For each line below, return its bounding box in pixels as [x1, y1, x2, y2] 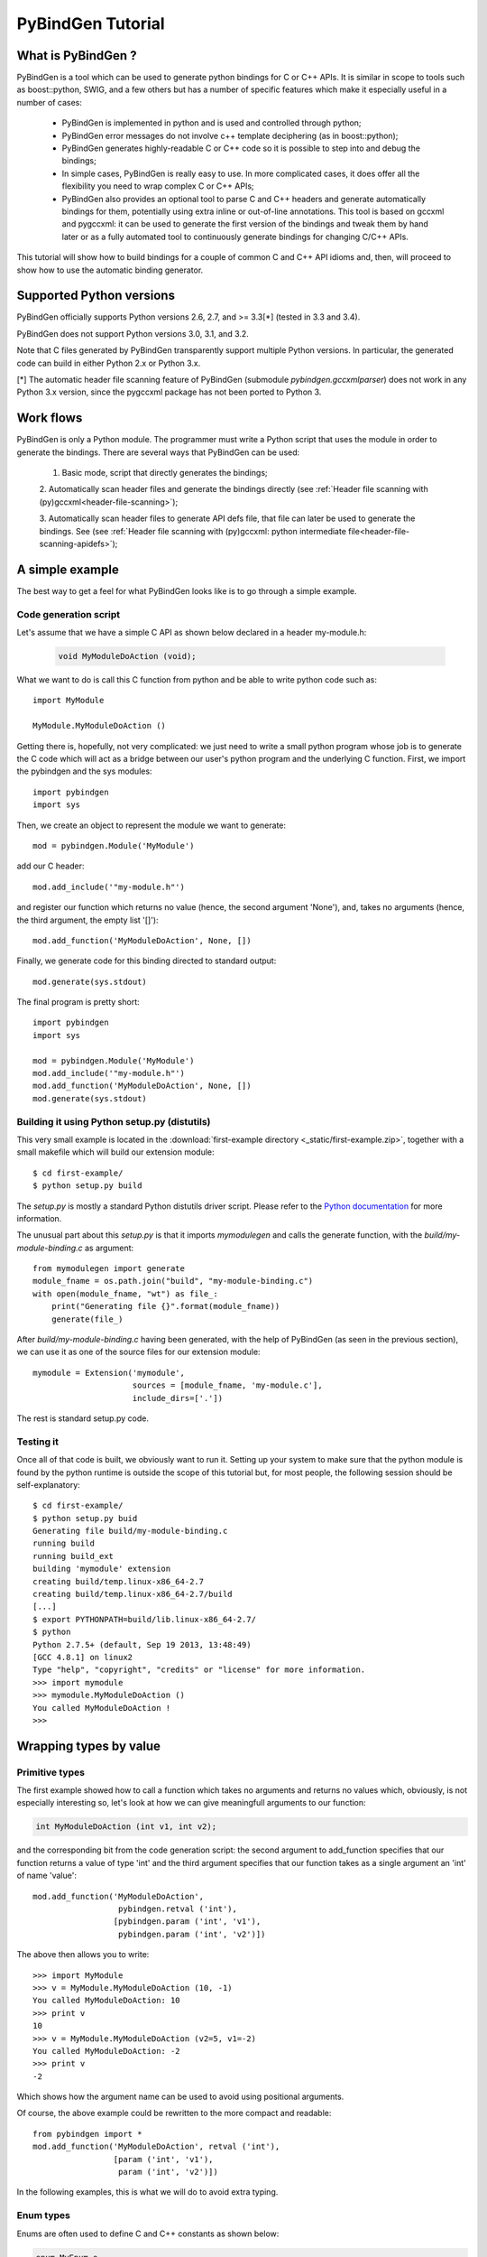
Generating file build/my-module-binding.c [32, 1526, 228, 1537]
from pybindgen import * [32, 2129, 142, 2139]
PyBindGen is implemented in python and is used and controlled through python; [61, 117, 362, 128]
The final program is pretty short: [16, 997, 140, 1008]
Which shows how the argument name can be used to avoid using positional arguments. [16, 2091, 345, 2103]
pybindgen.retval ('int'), [117, 1904, 238, 1914]
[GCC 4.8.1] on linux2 [32, 1652, 133, 1662]
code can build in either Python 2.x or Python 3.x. [16, 358, 201, 368]
